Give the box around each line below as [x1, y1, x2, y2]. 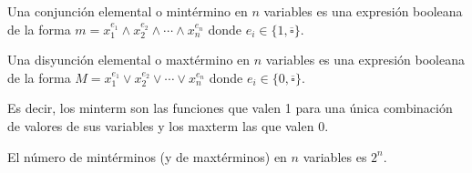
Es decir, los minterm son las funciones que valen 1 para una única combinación [7, 98, 453, 117]
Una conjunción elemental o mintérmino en [7, 2, 248, 20]
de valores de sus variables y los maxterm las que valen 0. [7, 116, 329, 135]
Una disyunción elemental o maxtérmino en [7, 50, 251, 69]
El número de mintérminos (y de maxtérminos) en [7, 147, 287, 166]
